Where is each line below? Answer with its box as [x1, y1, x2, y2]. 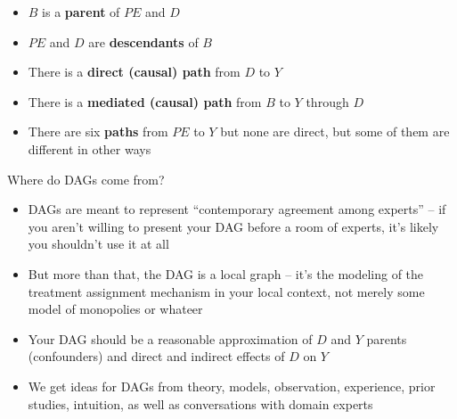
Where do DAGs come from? [7, 169, 165, 188]
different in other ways [28, 139, 151, 158]
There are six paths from [28, 122, 168, 141]
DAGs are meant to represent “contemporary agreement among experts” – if [28, 200, 446, 218]
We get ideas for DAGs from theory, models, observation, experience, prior [28, 376, 436, 395]
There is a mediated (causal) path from [28, 92, 262, 111]
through [306, 92, 349, 111]
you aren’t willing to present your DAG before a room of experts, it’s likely [28, 217, 439, 235]
